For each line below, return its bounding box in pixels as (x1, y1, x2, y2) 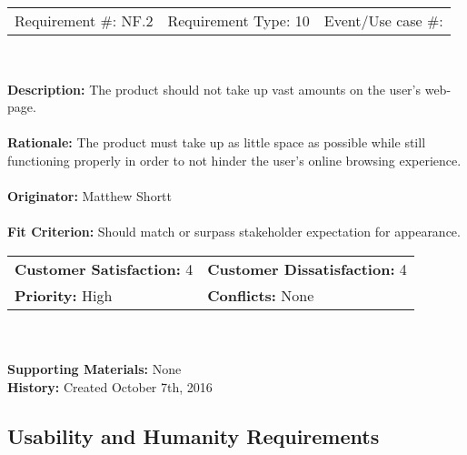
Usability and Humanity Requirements (7, 421, 380, 450)
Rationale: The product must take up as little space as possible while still (7, 133, 426, 152)
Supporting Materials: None (7, 359, 182, 379)
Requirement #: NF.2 (15, 10, 154, 31)
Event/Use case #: (323, 10, 443, 31)
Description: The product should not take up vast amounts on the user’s (7, 79, 421, 98)
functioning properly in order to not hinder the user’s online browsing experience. (7, 150, 462, 169)
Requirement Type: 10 (167, 10, 310, 31)
